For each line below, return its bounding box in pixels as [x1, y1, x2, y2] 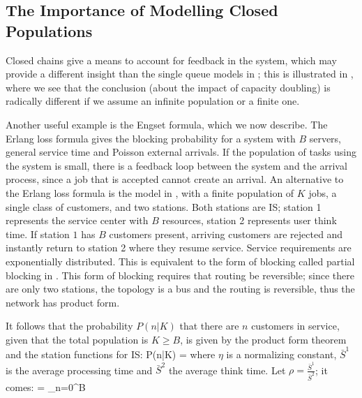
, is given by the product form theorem [180, 332, 347, 346]
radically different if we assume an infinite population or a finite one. [6, 94, 300, 108]
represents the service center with [6, 213, 149, 228]
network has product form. [6, 295, 120, 309]
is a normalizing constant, [226, 347, 337, 362]
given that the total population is [6, 332, 149, 346]
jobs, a [308, 185, 337, 200]
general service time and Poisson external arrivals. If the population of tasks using [6, 145, 356, 159]
